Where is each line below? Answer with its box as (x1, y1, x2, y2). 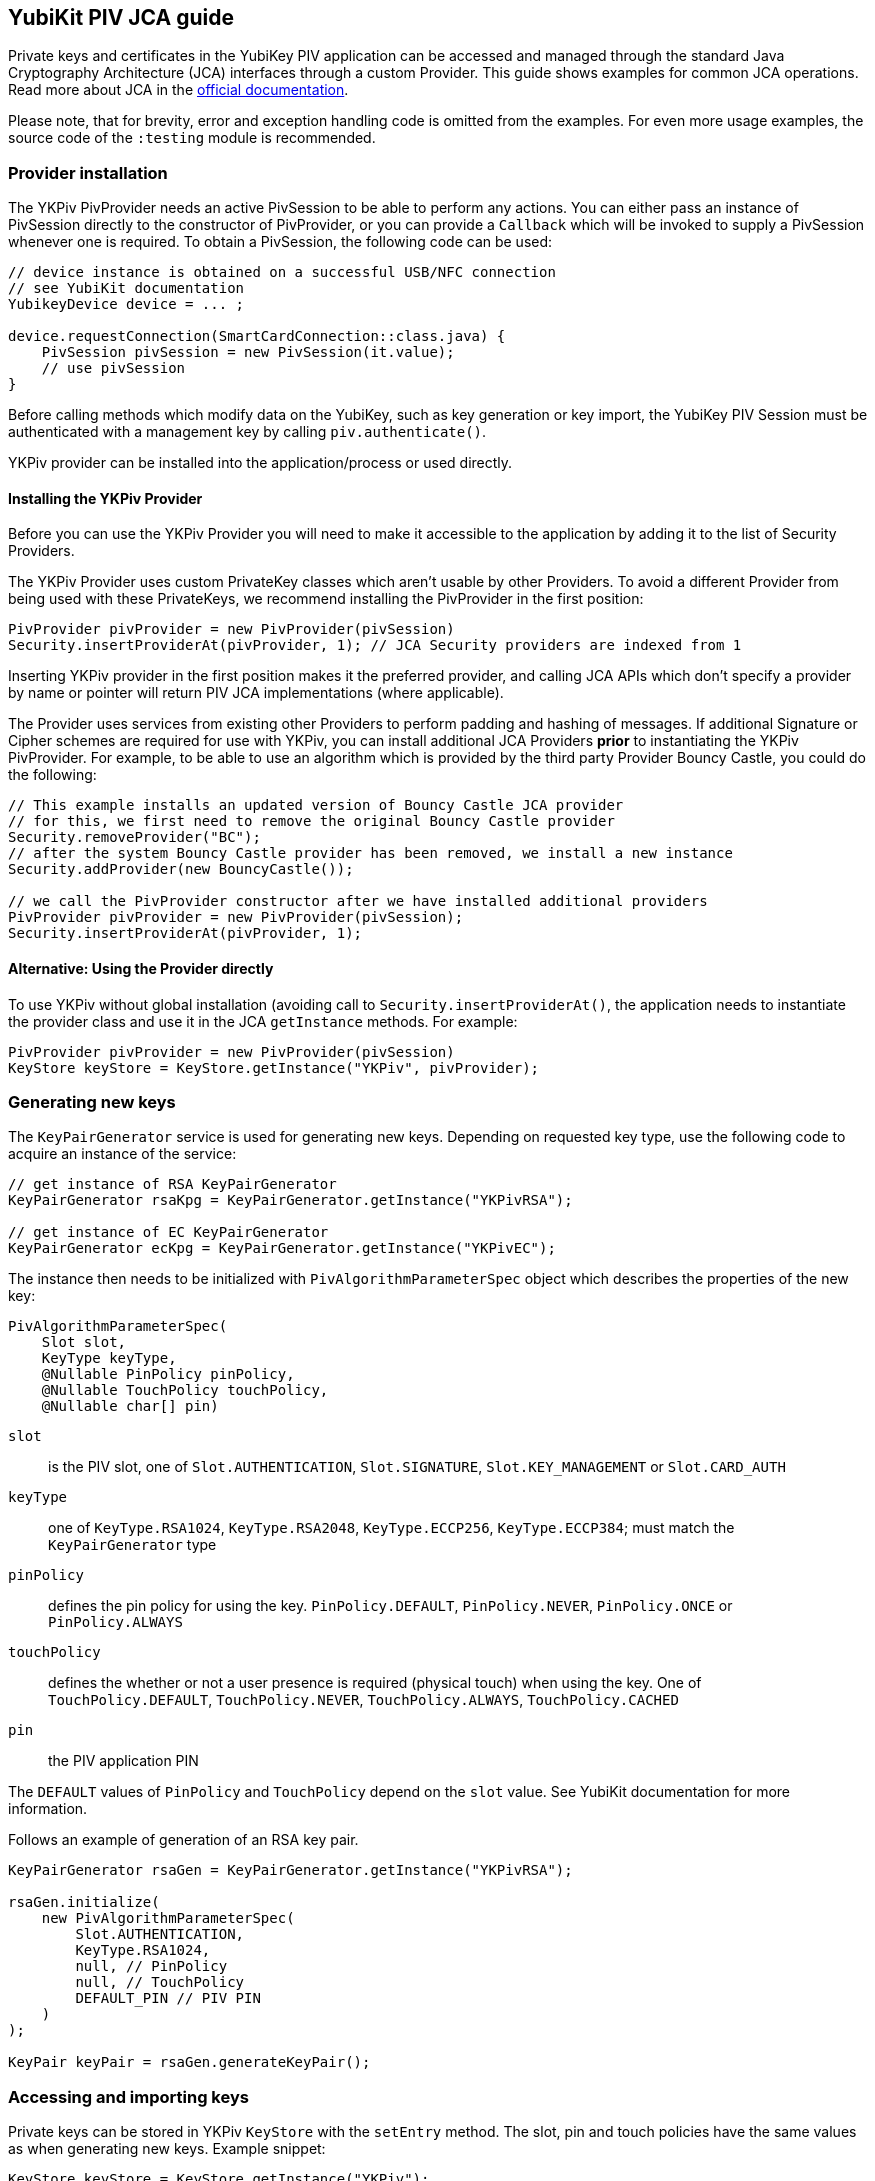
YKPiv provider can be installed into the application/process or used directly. (8, 454, 513, 472)
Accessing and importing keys (8, 2086, 249, 2107)
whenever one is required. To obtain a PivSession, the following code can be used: (8, 233, 553, 251)
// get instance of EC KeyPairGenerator (8, 1224, 329, 1241)
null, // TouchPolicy (75, 1974, 245, 1991)
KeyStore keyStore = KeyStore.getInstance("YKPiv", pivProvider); (8, 1059, 540, 1076)
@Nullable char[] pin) (41, 1398, 219, 1415)
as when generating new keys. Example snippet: (8, 2140, 326, 2158)
